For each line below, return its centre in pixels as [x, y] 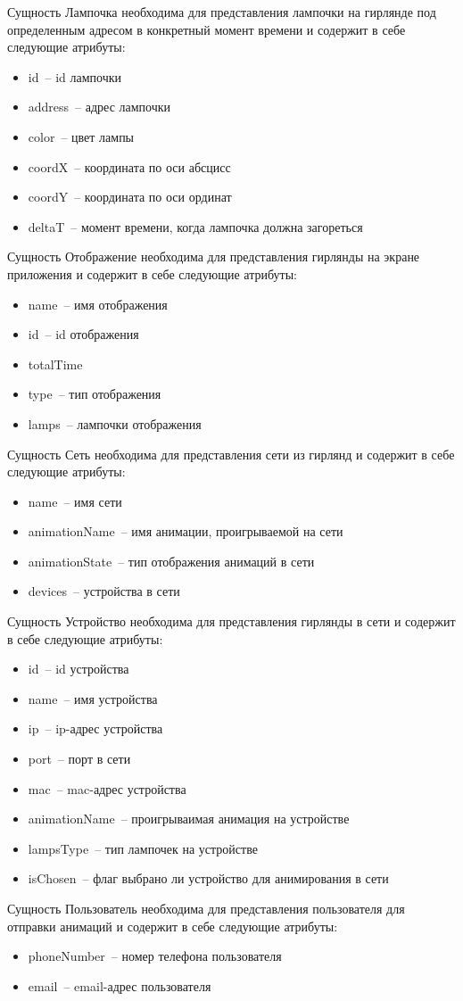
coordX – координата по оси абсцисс [129, 166]
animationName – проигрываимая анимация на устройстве [189, 819]
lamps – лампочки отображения [115, 423]
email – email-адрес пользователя [120, 985]
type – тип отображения [95, 394]
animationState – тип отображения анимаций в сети [171, 561]
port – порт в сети [79, 759]
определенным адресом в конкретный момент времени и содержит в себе [207, 29]
